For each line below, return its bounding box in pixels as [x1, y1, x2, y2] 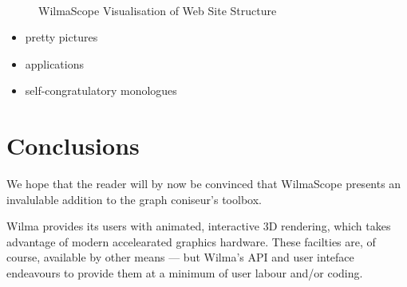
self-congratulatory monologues [25, 82, 177, 99]
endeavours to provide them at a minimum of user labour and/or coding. [6, 265, 363, 281]
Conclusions [6, 129, 140, 162]
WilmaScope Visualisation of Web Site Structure [38, 2, 277, 18]
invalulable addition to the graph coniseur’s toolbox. [6, 191, 262, 207]
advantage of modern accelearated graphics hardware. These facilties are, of [6, 233, 376, 250]
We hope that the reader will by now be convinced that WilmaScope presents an [6, 175, 401, 192]
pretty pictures [25, 29, 98, 45]
